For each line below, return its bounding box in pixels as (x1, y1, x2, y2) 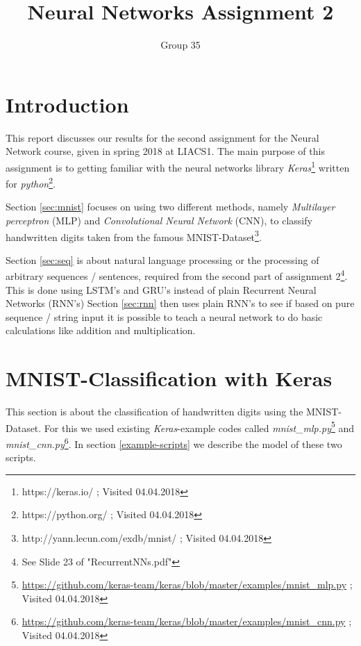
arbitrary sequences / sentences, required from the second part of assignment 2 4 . (6, 267, 348, 283)
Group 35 (160, 38, 201, 52)
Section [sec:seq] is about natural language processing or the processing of (6, 252, 319, 267)
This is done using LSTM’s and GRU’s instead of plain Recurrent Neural (6, 282, 317, 297)
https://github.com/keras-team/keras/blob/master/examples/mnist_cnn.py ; (22, 614, 352, 629)
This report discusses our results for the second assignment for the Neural (6, 130, 319, 144)
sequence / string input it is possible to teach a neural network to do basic (6, 309, 323, 324)
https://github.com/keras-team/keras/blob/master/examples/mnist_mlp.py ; (22, 577, 353, 592)
